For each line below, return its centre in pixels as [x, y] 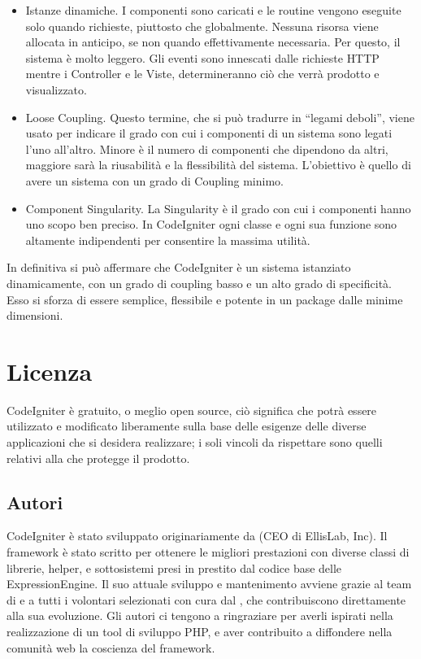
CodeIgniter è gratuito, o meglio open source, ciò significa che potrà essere [192, 410]
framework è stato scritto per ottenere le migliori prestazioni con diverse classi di [208, 551]
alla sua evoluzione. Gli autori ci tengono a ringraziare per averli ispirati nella [200, 615]
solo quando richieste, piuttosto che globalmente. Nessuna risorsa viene [202, 26]
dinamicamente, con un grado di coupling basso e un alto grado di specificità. [199, 283]
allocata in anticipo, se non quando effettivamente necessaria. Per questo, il [213, 42]
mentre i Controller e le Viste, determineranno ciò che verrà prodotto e [202, 74]
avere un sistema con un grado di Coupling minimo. [154, 180]
